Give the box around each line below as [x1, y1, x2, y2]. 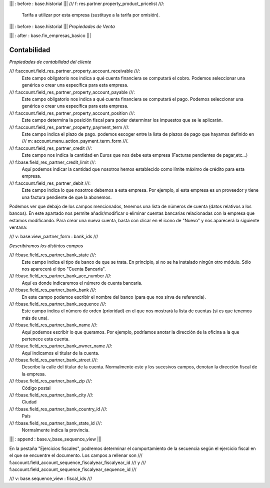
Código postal [21, 385, 51, 391]
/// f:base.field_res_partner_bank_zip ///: [9, 378, 92, 384]
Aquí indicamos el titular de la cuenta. [21, 350, 99, 356]
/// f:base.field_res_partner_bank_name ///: [9, 322, 97, 328]
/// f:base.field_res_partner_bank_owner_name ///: [9, 343, 112, 349]
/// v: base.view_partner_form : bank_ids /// [9, 233, 98, 240]
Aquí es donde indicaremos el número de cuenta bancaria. [21, 280, 142, 286]
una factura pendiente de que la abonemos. [21, 194, 112, 200]
